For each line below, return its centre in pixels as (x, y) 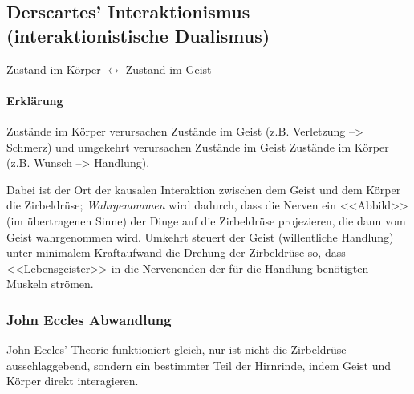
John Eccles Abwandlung (89, 319)
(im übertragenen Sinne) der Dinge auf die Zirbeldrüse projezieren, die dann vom (206, 220)
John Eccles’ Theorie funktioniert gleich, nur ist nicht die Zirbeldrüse (177, 349)
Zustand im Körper (54, 69)
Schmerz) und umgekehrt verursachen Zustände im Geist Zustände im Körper (198, 146)
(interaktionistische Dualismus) (138, 35)
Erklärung (35, 100)
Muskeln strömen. (50, 284)
